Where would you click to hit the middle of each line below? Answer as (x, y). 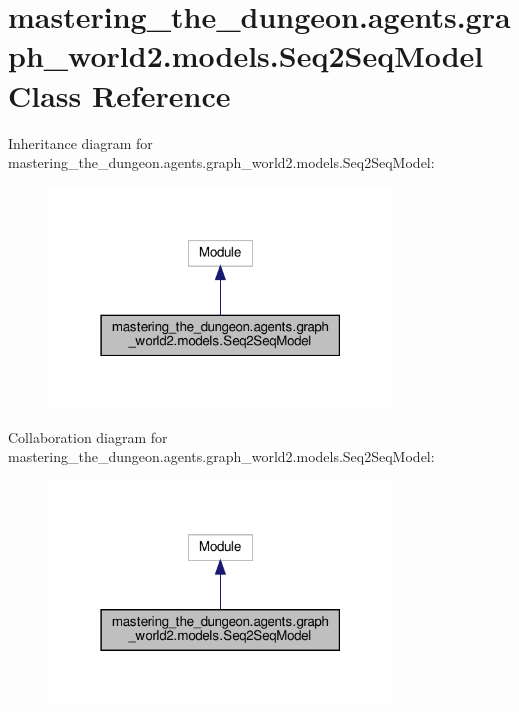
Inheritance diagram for (80, 142)
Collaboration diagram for (88, 436)
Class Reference (119, 94)
